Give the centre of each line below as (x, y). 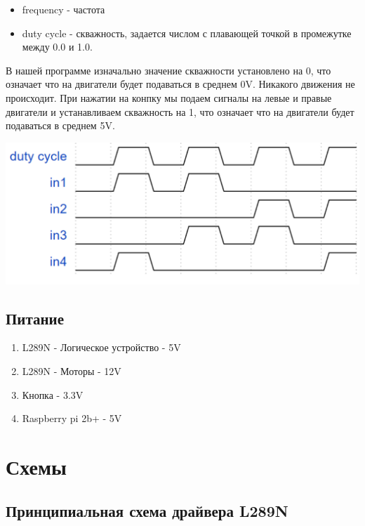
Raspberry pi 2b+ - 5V (72, 418)
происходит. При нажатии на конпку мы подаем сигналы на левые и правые (169, 97)
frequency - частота (64, 9)
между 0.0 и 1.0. (57, 47)
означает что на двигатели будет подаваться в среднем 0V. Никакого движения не (180, 84)
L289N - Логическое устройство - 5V (101, 347)
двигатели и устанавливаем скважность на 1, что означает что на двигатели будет (180, 111)
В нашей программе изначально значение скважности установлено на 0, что (168, 70)
